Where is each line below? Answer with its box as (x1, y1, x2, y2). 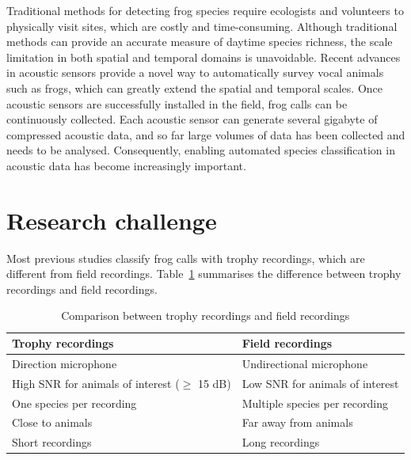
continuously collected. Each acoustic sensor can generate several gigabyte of (6, 111, 378, 127)
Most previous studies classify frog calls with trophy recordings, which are (6, 249, 365, 266)
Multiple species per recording (242, 394, 388, 411)
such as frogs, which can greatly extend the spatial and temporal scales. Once (6, 79, 382, 96)
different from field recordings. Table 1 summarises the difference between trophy (6, 265, 401, 282)
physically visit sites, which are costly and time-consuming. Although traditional (6, 17, 398, 34)
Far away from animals (242, 414, 353, 431)
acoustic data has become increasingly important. (6, 157, 246, 173)
